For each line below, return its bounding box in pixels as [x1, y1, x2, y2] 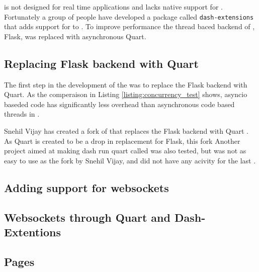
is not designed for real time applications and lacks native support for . [4, 2, 223, 12]
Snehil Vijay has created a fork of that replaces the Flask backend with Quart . [4, 126, 248, 136]
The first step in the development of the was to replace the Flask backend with [4, 79, 247, 89]
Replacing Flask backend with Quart [4, 55, 199, 71]
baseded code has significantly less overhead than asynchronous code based [4, 99, 235, 109]
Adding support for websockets [4, 179, 169, 195]
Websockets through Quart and [4, 209, 170, 225]
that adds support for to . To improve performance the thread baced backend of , [4, 21, 255, 32]
